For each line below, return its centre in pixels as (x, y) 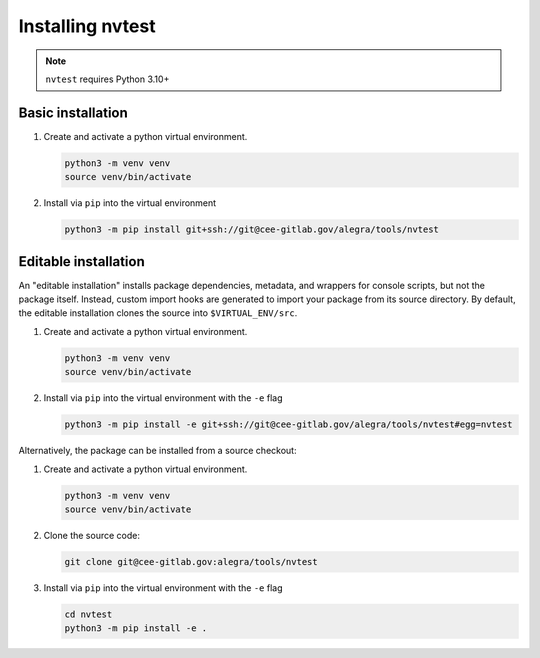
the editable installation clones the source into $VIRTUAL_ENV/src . (158, 313)
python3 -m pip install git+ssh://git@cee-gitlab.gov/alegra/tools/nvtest (252, 229)
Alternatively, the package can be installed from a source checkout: (157, 451)
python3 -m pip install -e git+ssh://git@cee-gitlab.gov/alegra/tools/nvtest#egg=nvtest (289, 424)
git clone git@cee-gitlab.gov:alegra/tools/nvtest (191, 561)
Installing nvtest (87, 26)
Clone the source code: (91, 535)
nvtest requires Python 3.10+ (107, 79)
